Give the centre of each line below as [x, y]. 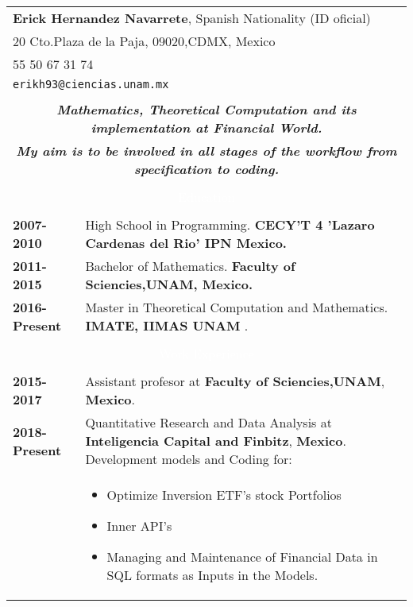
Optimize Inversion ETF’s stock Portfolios [224, 495]
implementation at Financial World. [206, 128]
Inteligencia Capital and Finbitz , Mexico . [216, 441]
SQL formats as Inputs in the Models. [212, 575]
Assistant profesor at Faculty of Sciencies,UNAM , [235, 381]
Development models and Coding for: [189, 459]
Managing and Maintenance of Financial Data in [242, 557]
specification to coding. [206, 169]
